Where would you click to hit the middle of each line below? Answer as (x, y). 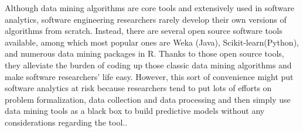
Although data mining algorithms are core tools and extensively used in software (150, 8)
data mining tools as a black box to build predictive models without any (135, 111)
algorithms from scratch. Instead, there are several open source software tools (144, 31)
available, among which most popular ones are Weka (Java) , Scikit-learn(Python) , (152, 42)
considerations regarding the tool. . (66, 122)
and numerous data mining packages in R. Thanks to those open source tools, (144, 53)
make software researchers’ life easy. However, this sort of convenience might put (149, 76)
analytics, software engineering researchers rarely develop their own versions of (146, 19)
